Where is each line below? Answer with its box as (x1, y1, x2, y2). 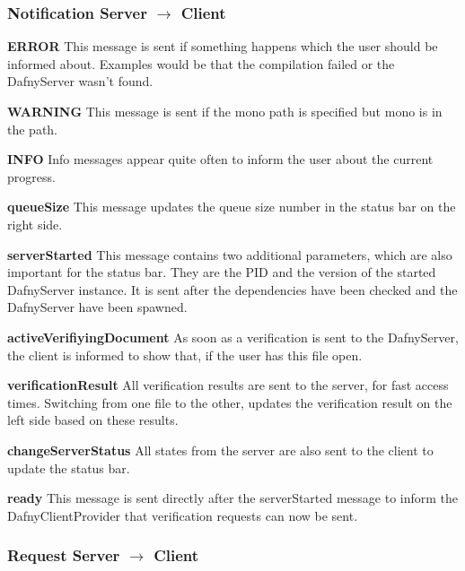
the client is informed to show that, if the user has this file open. (7, 345, 363, 364)
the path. (7, 119, 58, 138)
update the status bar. (7, 458, 130, 477)
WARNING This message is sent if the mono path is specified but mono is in (7, 102, 443, 120)
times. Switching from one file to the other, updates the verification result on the (7, 393, 452, 411)
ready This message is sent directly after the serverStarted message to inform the (7, 489, 459, 507)
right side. (7, 214, 63, 233)
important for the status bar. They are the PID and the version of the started (7, 263, 436, 281)
